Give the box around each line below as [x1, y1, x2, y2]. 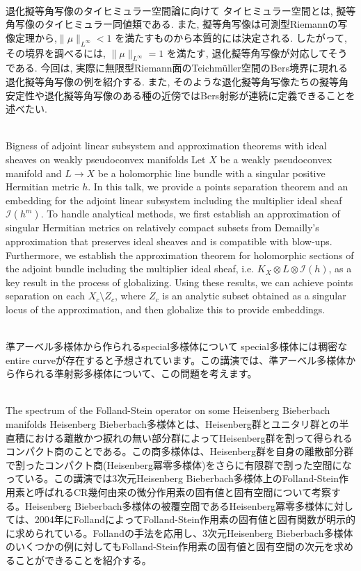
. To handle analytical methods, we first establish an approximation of [40, 206, 340, 221]
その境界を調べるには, [6, 45, 106, 60]
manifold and [6, 165, 62, 180]
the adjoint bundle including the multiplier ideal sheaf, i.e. [6, 261, 255, 276]
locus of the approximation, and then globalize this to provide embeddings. [6, 301, 326, 316]
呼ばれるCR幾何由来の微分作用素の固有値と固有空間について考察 [34, 485, 331, 499]
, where [114, 288, 146, 303]
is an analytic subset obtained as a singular [162, 288, 346, 303]
